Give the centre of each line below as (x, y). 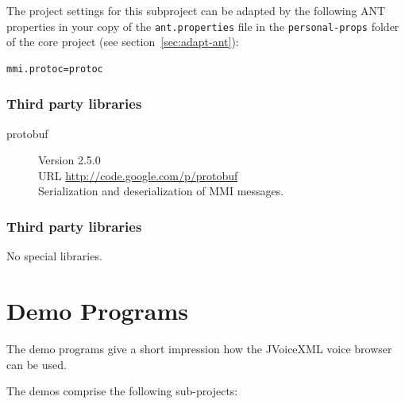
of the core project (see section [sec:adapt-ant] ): (123, 42)
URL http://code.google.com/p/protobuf (138, 175)
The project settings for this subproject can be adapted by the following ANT (196, 10)
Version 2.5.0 (69, 160)
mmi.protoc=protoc (55, 69)
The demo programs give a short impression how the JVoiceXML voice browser (199, 348)
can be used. (37, 364)
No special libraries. (54, 256)
